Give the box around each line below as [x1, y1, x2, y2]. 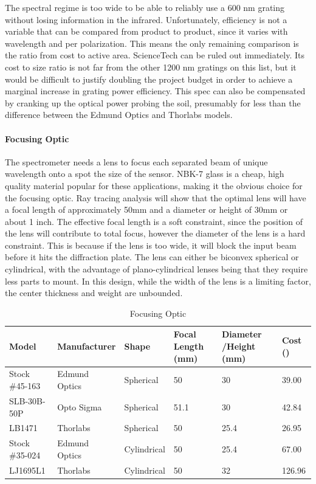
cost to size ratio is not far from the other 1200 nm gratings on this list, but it [5, 60, 297, 73]
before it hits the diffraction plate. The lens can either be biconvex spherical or [5, 251, 299, 263]
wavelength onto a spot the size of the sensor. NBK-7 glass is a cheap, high [5, 167, 284, 180]
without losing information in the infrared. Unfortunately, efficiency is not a [5, 13, 287, 26]
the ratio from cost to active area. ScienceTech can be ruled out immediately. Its [5, 49, 304, 61]
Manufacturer [57, 340, 116, 353]
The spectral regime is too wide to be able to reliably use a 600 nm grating [5, 1, 285, 13]
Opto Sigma [57, 400, 102, 413]
